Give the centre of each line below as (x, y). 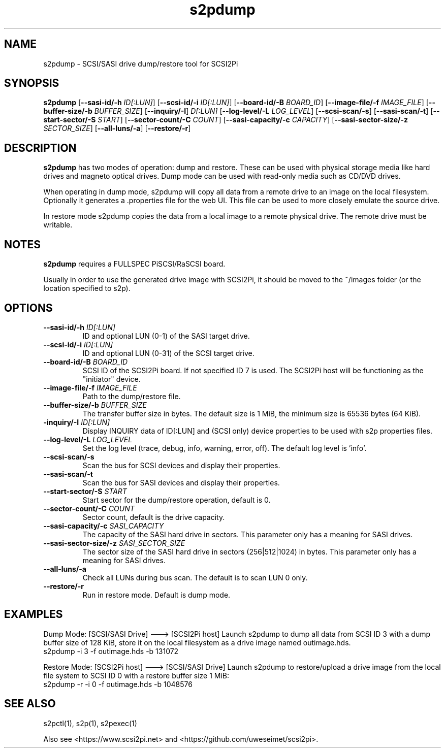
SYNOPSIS (32, 83)
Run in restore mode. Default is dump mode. (156, 595)
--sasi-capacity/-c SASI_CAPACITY (104, 526)
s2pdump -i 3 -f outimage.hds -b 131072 (111, 651)
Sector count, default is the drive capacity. (154, 517)
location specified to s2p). (87, 288)
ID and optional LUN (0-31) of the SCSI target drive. (168, 353)
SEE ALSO (30, 704)
